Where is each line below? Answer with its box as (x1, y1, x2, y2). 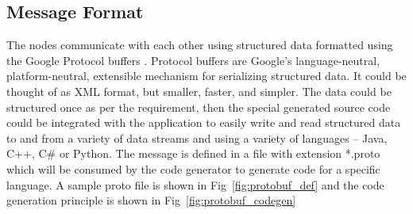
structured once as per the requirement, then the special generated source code (6, 98, 391, 115)
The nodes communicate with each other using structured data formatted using (6, 36, 393, 53)
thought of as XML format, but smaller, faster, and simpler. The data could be (6, 82, 392, 99)
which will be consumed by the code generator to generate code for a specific (6, 160, 380, 177)
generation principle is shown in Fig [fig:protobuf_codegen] (6, 192, 296, 208)
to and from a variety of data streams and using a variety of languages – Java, (6, 129, 388, 146)
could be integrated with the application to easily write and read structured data (6, 114, 401, 131)
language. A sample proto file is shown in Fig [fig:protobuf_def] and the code (6, 176, 384, 193)
